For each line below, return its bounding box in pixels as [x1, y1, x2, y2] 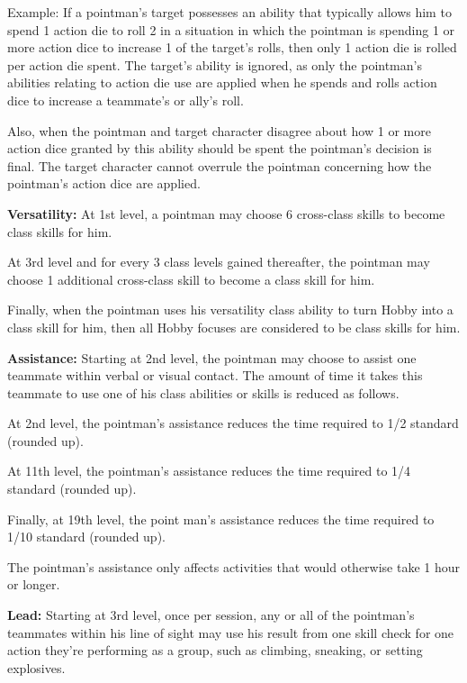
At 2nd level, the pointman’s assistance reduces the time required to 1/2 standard [7, 414, 459, 433]
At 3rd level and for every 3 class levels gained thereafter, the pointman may [7, 252, 430, 271]
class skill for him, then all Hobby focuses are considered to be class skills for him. [7, 317, 461, 336]
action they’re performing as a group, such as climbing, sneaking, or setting [7, 641, 423, 660]
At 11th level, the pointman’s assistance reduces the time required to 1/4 [7, 461, 411, 480]
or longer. [7, 575, 60, 594]
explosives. [7, 658, 66, 677]
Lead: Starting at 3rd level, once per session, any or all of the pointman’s [7, 606, 415, 624]
